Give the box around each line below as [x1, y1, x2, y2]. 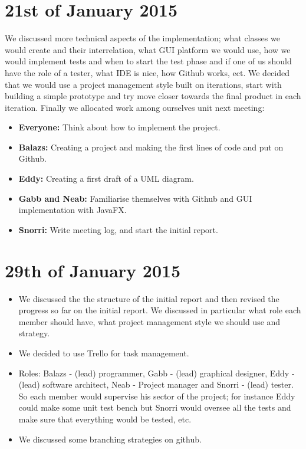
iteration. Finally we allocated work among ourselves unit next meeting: [5, 101, 265, 113]
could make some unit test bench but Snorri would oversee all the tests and [18, 401, 291, 414]
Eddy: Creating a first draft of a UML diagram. [18, 172, 194, 185]
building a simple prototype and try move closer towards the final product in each [5, 90, 301, 102]
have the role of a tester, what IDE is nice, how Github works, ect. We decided [5, 66, 290, 78]
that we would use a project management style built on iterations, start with [5, 78, 282, 90]
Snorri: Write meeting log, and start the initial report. [18, 223, 218, 235]
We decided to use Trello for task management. [18, 346, 189, 359]
